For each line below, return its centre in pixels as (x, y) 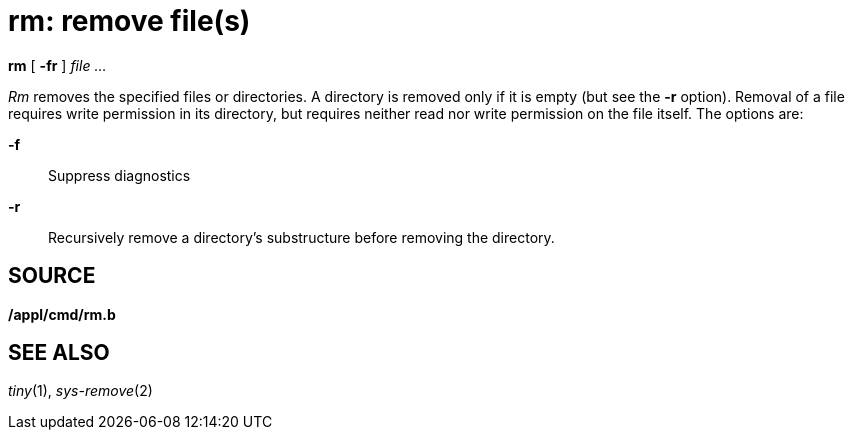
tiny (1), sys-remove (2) (80, 391)
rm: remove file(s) (129, 21)
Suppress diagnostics (119, 175)
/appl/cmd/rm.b (62, 314)
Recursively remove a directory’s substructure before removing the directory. (301, 237)
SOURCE (52, 276)
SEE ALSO (59, 353)
